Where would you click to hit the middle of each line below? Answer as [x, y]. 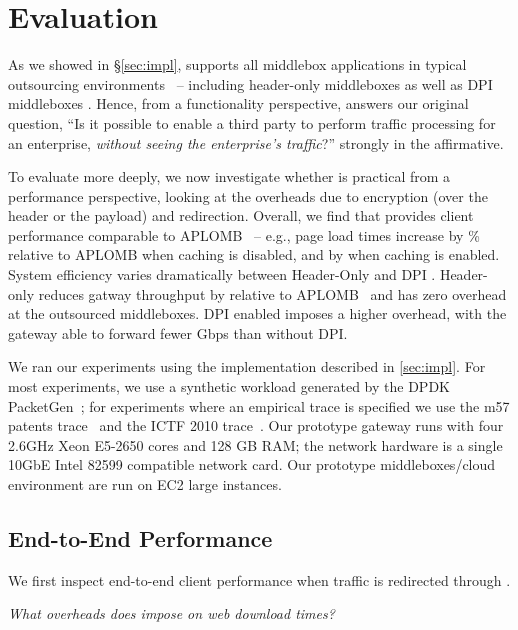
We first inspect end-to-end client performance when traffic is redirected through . [259, 579]
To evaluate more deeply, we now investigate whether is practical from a [229, 176]
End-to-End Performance [140, 537]
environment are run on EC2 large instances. [145, 484]
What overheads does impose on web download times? [171, 613]
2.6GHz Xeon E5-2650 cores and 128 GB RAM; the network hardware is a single [255, 444]
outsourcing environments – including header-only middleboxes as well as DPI [250, 83]
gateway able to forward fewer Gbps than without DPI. [178, 332]
